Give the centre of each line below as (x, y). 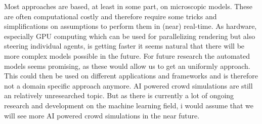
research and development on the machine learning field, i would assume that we (129, 105)
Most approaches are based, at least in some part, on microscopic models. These (128, 6)
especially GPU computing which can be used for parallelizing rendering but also (130, 36)
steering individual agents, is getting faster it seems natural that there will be (124, 46)
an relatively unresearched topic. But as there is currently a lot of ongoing (119, 95)
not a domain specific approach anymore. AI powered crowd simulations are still (128, 85)
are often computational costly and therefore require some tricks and (111, 16)
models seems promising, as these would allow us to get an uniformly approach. (127, 66)
